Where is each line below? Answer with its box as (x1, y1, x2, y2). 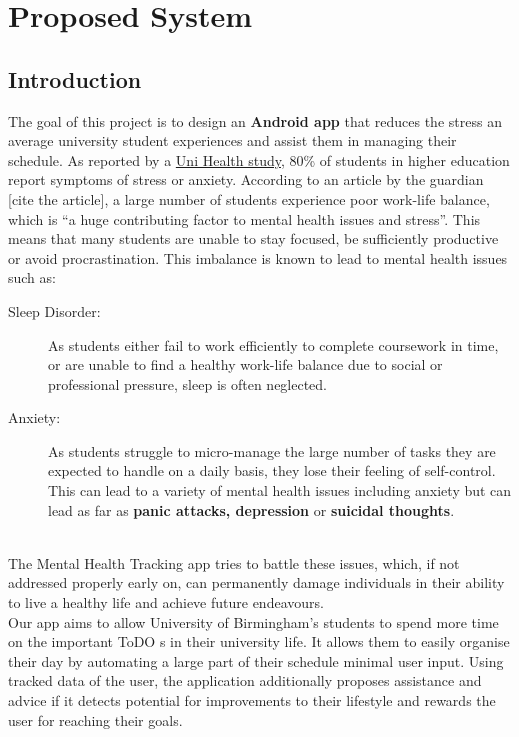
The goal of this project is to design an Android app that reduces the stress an (8, 110, 502, 131)
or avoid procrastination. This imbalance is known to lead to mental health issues (8, 247, 508, 268)
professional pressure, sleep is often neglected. (48, 373, 328, 394)
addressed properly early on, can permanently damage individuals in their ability (8, 572, 505, 593)
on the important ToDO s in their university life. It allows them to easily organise (8, 631, 510, 652)
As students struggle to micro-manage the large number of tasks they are (48, 440, 496, 461)
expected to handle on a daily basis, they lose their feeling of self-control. (48, 460, 496, 481)
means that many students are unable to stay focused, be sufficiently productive (8, 228, 499, 249)
